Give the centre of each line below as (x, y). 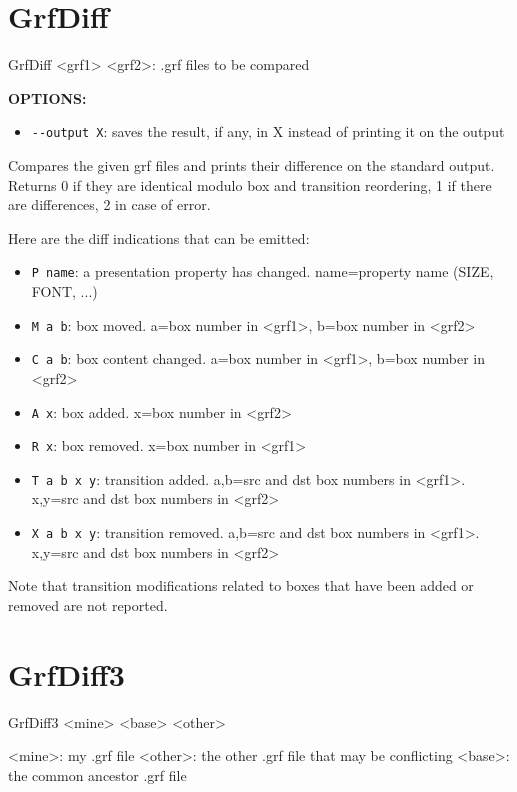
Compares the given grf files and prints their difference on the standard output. (251, 164)
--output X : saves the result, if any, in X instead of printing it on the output (268, 131)
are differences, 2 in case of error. (109, 204)
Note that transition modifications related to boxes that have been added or (241, 585)
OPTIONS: (47, 97)
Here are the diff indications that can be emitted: (159, 237)
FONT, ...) (64, 291)
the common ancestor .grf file (97, 774)
